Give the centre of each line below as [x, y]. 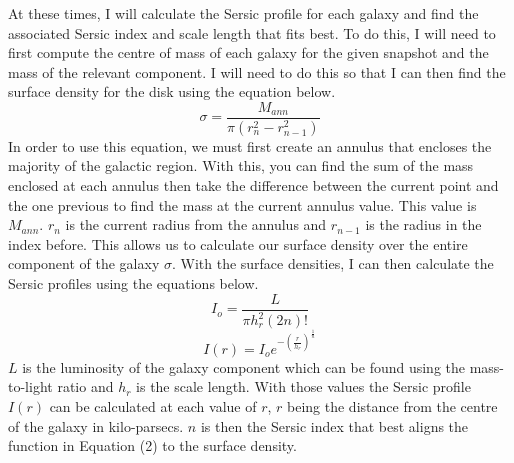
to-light [30, 386]
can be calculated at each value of [153, 406]
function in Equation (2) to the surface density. [152, 445]
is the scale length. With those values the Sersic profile [303, 386]
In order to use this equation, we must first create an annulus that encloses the [250, 145]
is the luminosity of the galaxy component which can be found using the [244, 366]
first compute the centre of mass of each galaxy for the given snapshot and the [248, 52]
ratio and [85, 386]
